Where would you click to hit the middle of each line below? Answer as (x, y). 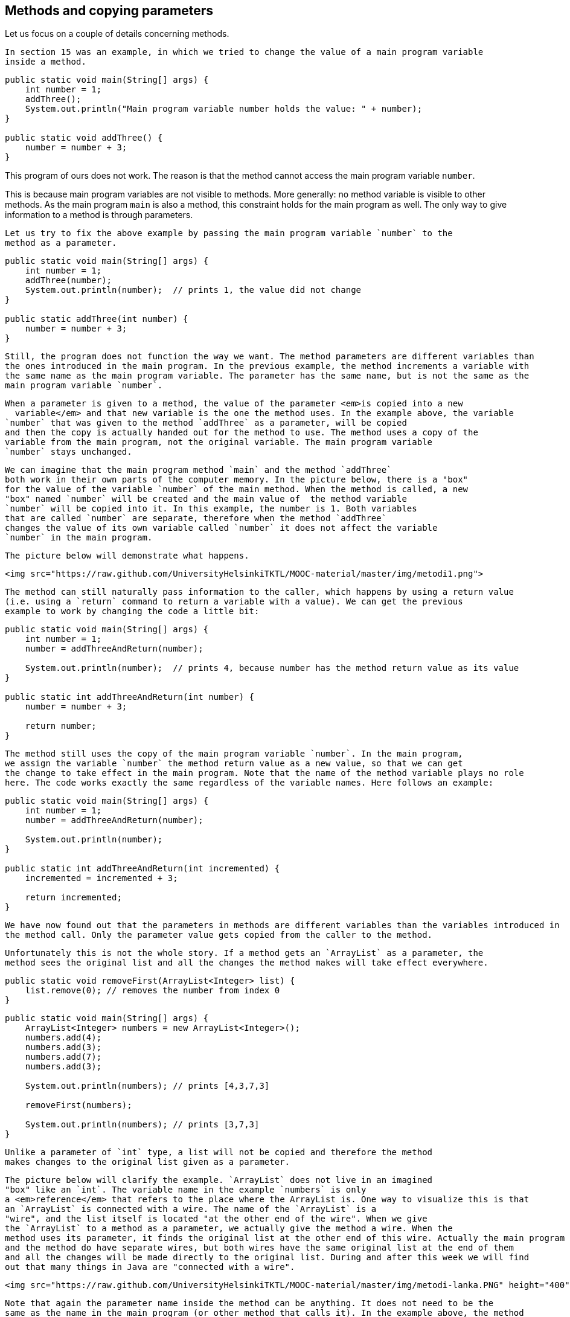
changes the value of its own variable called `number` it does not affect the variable (221, 528)
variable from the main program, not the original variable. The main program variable (219, 442)
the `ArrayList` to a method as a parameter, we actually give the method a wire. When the (229, 1229)
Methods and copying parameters (109, 11)
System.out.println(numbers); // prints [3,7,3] (142, 1125)
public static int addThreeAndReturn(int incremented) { (142, 869)
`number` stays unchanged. (69, 452)
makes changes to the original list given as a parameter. (148, 1162)
